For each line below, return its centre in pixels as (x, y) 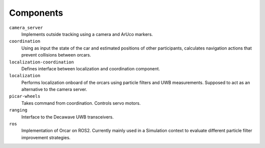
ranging (18, 110)
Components (36, 13)
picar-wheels (25, 96)
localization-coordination (41, 62)
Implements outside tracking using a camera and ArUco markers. (87, 34)
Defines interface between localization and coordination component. (91, 68)
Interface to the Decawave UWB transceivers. (67, 117)
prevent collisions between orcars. (56, 55)
